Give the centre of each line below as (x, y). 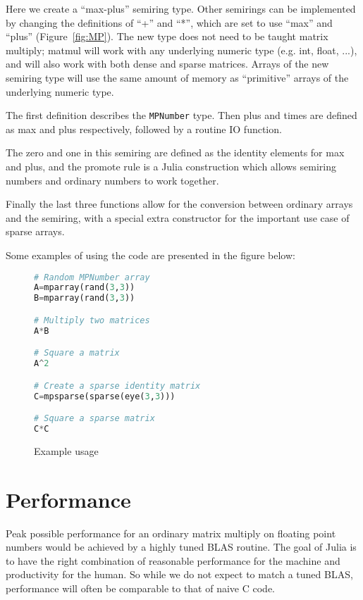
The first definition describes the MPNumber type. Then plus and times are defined (181, 115)
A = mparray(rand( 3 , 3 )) (85, 288)
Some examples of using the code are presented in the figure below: (150, 255)
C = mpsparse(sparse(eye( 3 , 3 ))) (105, 396)
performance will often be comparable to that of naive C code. (141, 588)
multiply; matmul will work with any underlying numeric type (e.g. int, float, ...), (181, 50)
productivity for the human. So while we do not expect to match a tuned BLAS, (179, 574)
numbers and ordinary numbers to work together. (112, 180)
